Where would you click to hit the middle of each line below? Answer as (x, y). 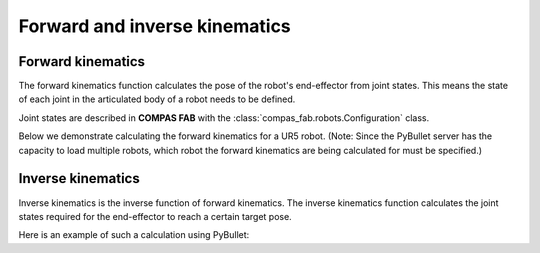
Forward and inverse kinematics (155, 26)
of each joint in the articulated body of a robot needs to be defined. (157, 99)
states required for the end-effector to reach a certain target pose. (155, 216)
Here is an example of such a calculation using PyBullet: (134, 235)
